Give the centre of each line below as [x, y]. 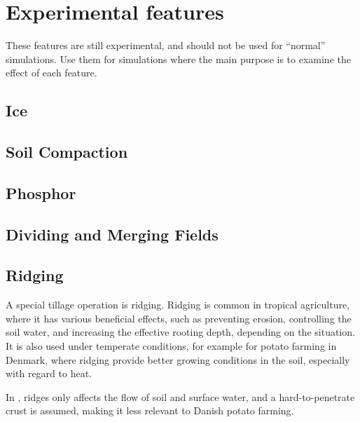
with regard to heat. [49, 373]
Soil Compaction [67, 152]
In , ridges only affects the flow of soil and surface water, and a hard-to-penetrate [180, 396]
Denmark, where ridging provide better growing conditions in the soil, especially [178, 359]
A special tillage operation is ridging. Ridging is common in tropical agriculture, [178, 305]
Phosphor [41, 192]
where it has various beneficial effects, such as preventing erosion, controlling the [179, 318]
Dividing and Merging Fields [112, 234]
